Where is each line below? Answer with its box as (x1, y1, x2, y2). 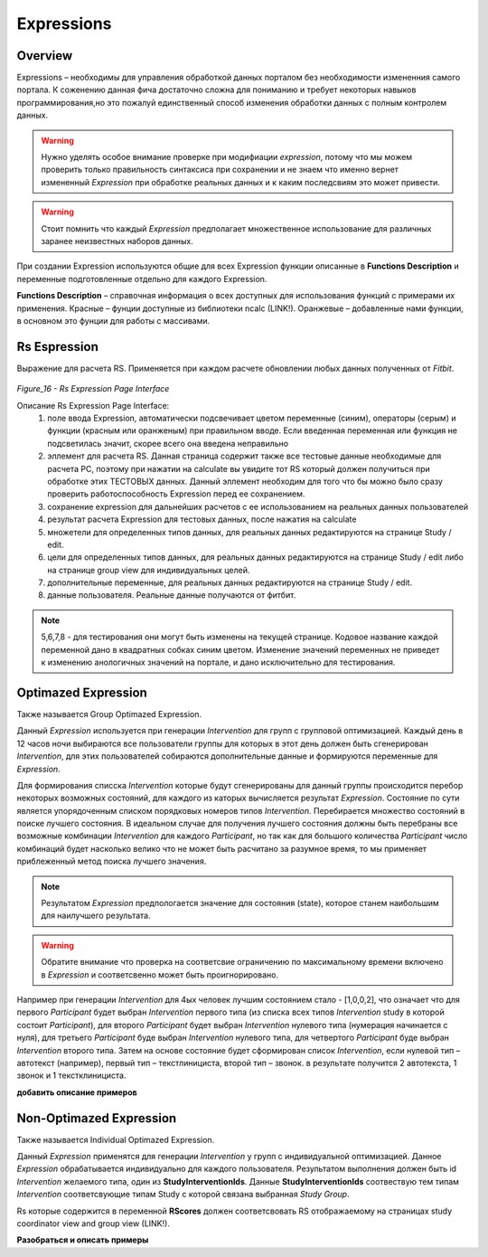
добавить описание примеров (16, 1086, 137, 1098)
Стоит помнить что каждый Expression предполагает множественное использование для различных (41, 222, 432, 234)
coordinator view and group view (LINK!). (16, 1217, 171, 1229)
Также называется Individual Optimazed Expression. (16, 1134, 215, 1145)
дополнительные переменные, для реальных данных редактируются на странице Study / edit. (47, 577, 413, 588)
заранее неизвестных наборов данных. (41, 235, 193, 246)
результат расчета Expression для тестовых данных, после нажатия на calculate (47, 514, 357, 525)
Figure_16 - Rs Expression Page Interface (16, 383, 170, 394)
